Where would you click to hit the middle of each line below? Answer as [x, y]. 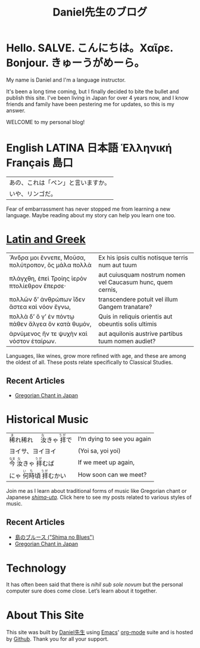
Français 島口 [40, 163]
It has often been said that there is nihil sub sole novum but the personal [95, 585]
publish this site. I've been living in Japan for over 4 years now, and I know [98, 98]
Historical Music [47, 419]
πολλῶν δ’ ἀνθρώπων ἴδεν [47, 299]
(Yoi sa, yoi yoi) [99, 450]
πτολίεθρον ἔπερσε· [38, 286]
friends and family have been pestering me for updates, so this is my [90, 104]
